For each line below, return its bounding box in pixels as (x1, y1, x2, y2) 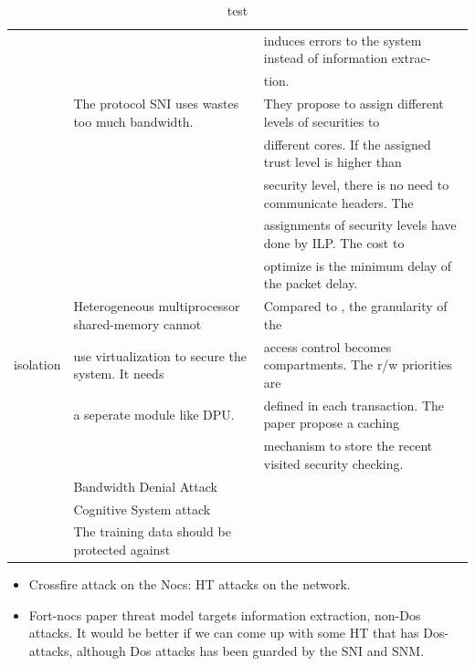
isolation (14, 355, 61, 374)
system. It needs (73, 364, 164, 383)
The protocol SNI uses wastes (73, 94, 239, 113)
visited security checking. (263, 453, 404, 473)
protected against (73, 539, 171, 558)
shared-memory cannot (73, 314, 202, 333)
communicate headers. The (263, 193, 414, 212)
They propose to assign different (263, 94, 444, 113)
